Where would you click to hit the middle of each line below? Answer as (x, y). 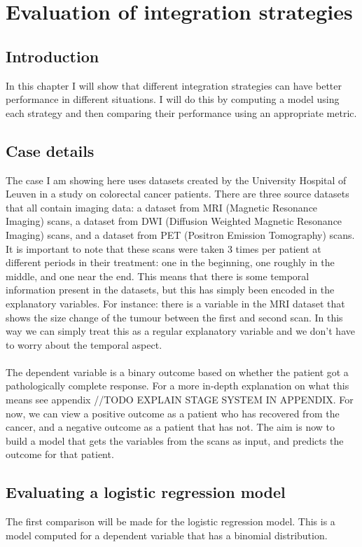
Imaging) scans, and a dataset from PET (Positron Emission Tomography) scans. (180, 234)
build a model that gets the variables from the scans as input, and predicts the (175, 440)
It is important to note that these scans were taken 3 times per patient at (163, 248)
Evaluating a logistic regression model (146, 492)
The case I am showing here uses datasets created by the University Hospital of (176, 180)
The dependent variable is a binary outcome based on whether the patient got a (177, 372)
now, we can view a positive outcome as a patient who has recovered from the (173, 413)
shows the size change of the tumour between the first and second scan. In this (174, 317)
